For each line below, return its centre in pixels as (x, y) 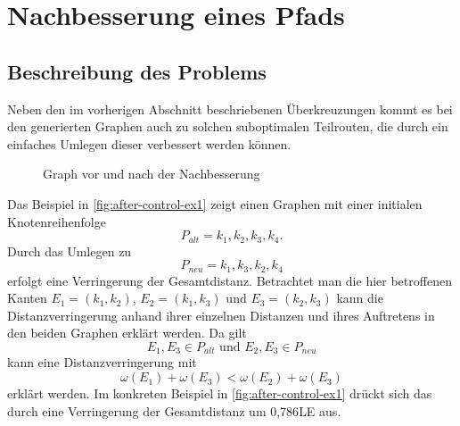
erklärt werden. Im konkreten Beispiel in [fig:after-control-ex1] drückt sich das (220, 393)
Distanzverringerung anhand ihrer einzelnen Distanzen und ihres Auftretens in (221, 315)
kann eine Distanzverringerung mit (102, 362)
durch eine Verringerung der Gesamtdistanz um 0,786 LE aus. (174, 410)
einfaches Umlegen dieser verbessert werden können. (149, 143)
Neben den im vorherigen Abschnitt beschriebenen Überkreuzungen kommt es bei (230, 109)
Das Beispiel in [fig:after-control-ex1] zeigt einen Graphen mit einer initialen (215, 203)
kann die (360, 298)
